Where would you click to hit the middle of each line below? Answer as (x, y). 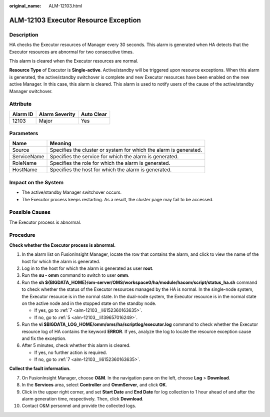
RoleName (24, 163)
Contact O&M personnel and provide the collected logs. (79, 406)
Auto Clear (94, 114)
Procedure (22, 235)
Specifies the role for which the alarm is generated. (110, 163)
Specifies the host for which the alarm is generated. (111, 170)
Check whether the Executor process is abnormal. (62, 245)
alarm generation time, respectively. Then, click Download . (82, 399)
